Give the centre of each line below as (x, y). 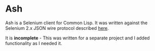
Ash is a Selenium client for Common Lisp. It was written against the (76, 23)
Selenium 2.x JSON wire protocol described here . (57, 28)
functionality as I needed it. (34, 43)
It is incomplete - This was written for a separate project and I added (77, 38)
